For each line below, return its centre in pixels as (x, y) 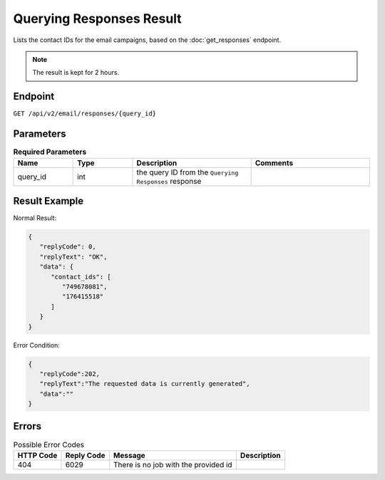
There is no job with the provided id (173, 464)
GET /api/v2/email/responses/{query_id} (85, 114)
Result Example (48, 200)
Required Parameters (50, 152)
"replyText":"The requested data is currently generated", (145, 384)
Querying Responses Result (97, 19)
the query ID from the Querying (188, 172)
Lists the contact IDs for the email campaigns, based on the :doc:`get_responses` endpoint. (147, 40)
